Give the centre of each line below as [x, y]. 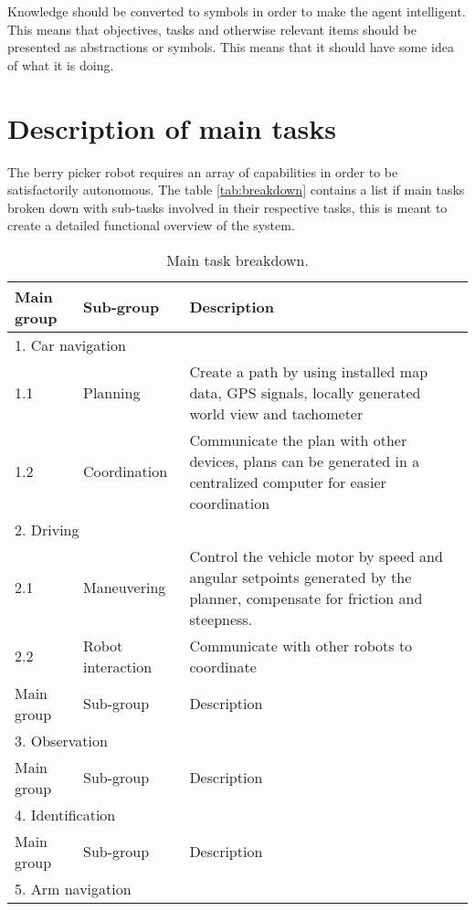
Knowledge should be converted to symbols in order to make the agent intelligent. [237, 11]
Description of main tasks [172, 127]
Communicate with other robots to [301, 645]
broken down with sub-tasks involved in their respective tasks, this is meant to [227, 207]
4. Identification [65, 814]
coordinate [223, 666]
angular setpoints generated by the [301, 577]
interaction [117, 666]
